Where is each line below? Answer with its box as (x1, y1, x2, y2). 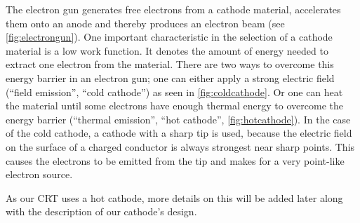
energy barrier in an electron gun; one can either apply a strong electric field (6, 70, 335, 85)
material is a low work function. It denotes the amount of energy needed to (6, 43, 328, 58)
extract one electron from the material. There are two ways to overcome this (6, 57, 334, 72)
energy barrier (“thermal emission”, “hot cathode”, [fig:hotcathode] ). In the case (6, 111, 351, 126)
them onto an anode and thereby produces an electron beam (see (6, 15, 285, 30)
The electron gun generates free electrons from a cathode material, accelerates (6, 2, 341, 16)
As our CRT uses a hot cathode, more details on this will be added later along (6, 190, 343, 205)
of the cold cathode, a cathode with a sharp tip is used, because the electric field (6, 126, 352, 140)
